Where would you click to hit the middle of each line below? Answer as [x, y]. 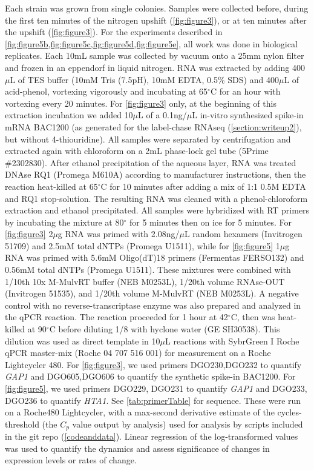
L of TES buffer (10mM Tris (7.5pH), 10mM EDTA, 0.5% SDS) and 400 [144, 79]
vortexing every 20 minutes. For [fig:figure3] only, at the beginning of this [141, 103]
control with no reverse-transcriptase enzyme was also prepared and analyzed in [153, 305]
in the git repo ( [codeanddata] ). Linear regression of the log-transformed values [152, 436]
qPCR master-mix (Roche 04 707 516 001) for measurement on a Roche [138, 353]
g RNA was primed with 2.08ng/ [119, 234]
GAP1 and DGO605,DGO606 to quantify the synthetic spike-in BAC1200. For [150, 376]
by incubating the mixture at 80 [64, 222]
